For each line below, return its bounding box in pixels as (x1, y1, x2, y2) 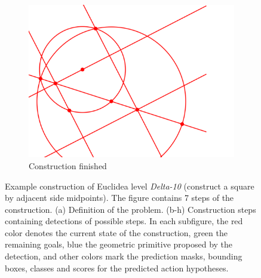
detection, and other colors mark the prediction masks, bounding (5, 250, 242, 262)
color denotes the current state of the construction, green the (5, 226, 228, 239)
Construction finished (29, 159, 107, 172)
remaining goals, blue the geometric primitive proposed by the (5, 238, 233, 250)
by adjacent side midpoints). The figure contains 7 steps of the (5, 191, 234, 204)
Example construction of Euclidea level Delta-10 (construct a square (5, 179, 254, 192)
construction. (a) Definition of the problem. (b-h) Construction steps (5, 203, 256, 215)
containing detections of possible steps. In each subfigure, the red (5, 215, 243, 227)
